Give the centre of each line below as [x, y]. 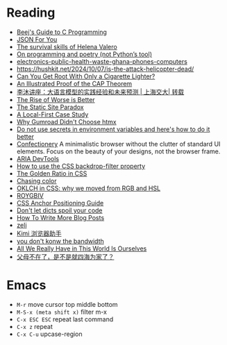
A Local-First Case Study [52, 114]
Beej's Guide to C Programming [61, 32]
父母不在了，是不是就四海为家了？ [65, 256]
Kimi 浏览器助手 [39, 233]
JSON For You [37, 39]
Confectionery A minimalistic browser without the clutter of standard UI [118, 144]
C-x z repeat [35, 326]
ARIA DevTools [38, 158]
